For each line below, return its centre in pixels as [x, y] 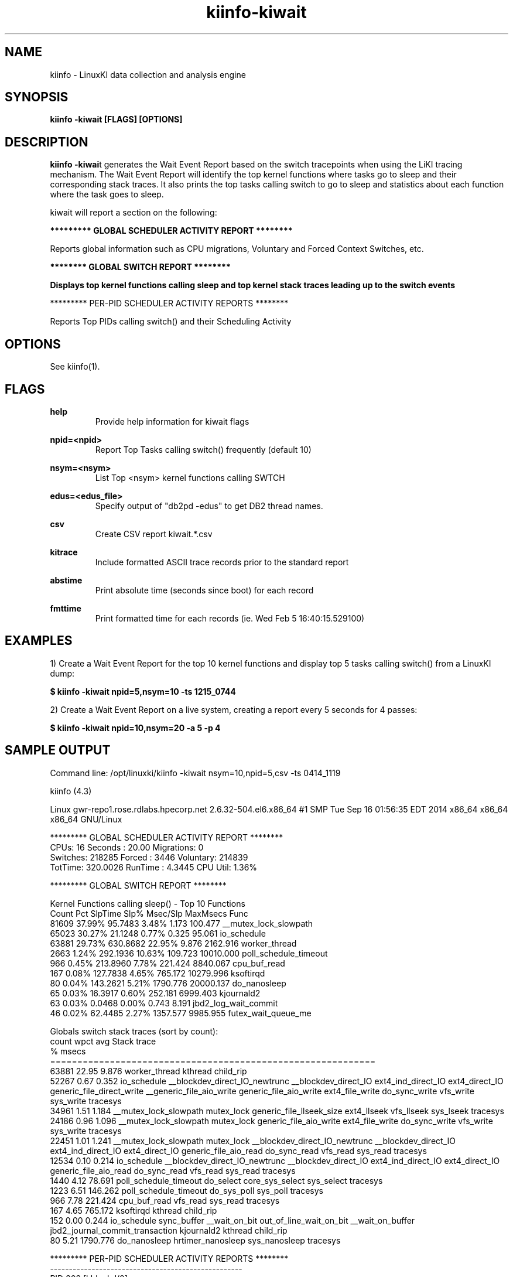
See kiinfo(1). [75, 367]
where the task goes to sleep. [107, 194]
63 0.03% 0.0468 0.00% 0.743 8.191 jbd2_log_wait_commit [164, 1003]
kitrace [64, 552]
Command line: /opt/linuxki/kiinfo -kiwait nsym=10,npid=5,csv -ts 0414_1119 [195, 773]
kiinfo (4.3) [71, 791]
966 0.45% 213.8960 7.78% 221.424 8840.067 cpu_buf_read [167, 963]
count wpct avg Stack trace [103, 1041]
